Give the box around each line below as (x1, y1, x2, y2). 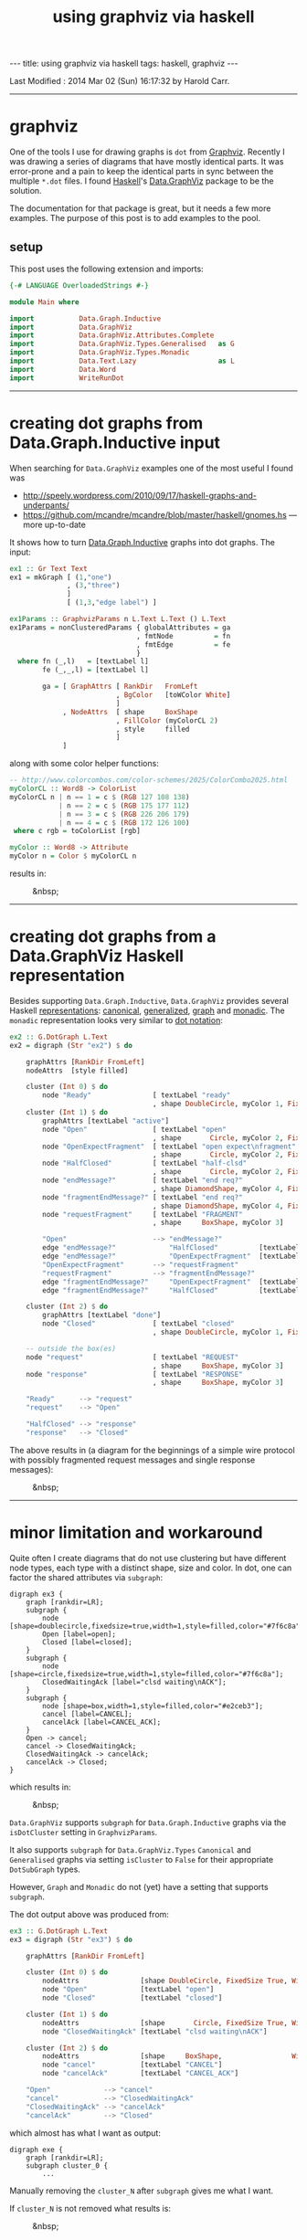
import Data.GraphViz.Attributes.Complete (9, 331, 215, 340)
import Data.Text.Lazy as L (9, 356, 235, 366)
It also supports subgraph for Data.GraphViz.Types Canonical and (9, 1844, 251, 1855)
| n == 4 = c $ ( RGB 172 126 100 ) (58, 818, 190, 828)
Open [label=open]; (42, 1629, 117, 1639)
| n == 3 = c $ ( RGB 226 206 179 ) (58, 809, 190, 819)
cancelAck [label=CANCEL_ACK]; (42, 1717, 162, 1727)
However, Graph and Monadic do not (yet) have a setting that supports (9, 1881, 269, 1892)
